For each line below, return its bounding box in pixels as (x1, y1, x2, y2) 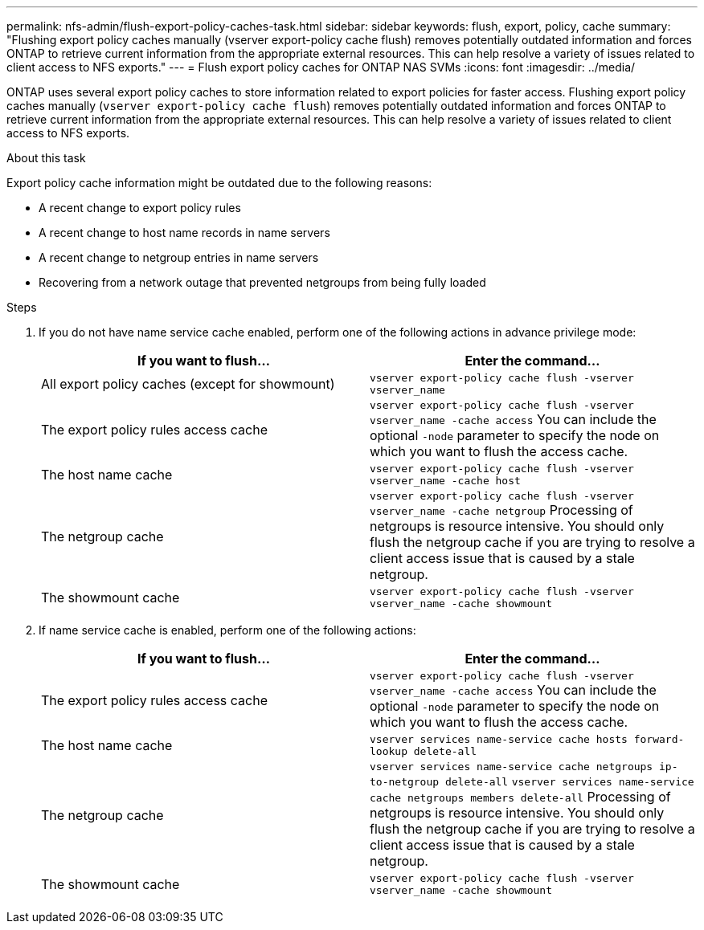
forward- (633, 733, 685, 745)
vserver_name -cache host (370, 475, 521, 487)
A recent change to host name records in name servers (39, 226, 330, 239)
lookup (370, 745, 407, 757)
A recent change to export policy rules (39, 201, 241, 214)
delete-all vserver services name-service (444, 776, 694, 788)
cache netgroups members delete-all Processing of (370, 789, 671, 805)
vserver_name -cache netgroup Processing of (370, 502, 633, 518)
